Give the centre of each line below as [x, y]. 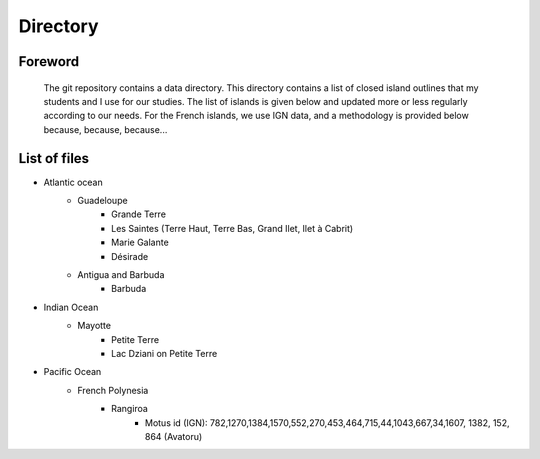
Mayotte [94, 326]
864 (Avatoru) [174, 436]
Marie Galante [140, 242]
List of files [54, 158]
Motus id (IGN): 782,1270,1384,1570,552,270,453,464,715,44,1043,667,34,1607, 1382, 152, [327, 422]
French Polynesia [113, 390]
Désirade [130, 256]
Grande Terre [139, 214]
